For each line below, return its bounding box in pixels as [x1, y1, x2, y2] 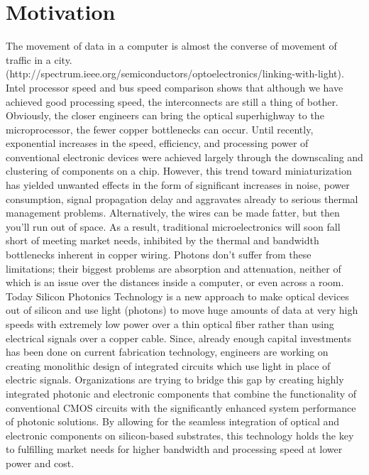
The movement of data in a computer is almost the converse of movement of [6, 38, 337, 53]
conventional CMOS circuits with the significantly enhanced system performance [6, 400, 356, 415]
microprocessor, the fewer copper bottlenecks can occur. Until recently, [6, 121, 314, 136]
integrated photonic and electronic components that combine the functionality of [6, 386, 357, 400]
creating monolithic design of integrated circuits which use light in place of [6, 358, 331, 373]
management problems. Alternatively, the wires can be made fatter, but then [6, 205, 340, 220]
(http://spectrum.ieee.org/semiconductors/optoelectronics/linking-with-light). [6, 66, 344, 81]
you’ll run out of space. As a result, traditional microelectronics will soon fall [6, 219, 341, 234]
